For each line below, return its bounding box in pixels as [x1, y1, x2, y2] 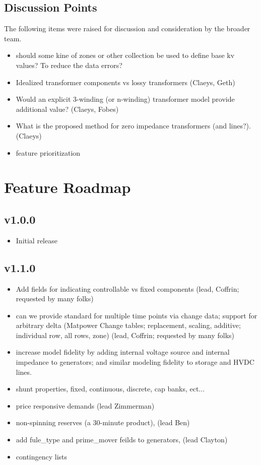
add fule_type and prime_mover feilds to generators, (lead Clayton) [16, 434, 228, 445]
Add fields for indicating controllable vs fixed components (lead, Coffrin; [16, 283, 239, 294]
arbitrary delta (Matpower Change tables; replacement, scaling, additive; [16, 320, 241, 330]
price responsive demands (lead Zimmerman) [16, 400, 155, 411]
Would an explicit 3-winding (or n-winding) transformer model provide [16, 94, 235, 104]
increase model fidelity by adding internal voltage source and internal [16, 347, 230, 357]
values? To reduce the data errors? [16, 59, 122, 70]
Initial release [16, 235, 57, 245]
